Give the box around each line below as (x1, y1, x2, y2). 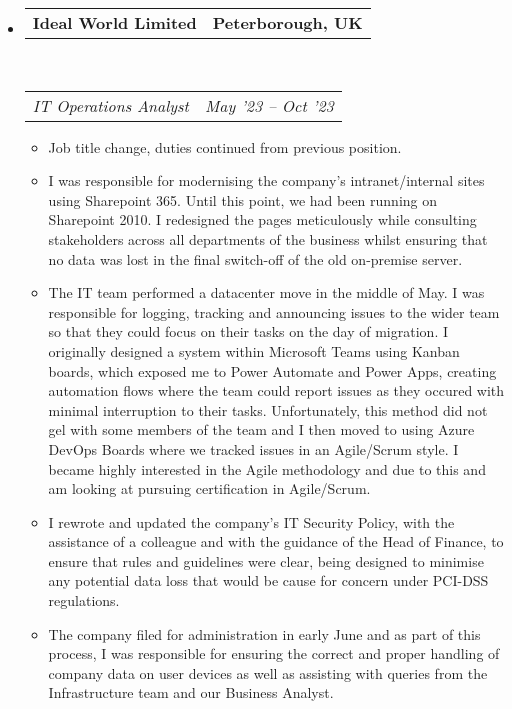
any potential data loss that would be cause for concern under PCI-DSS (48, 570, 489, 591)
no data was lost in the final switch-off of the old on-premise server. (48, 248, 463, 269)
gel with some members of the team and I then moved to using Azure (48, 419, 475, 440)
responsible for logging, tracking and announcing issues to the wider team (48, 301, 500, 322)
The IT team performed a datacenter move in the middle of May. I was (48, 282, 485, 303)
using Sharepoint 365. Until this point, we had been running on (48, 189, 438, 210)
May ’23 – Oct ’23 (204, 93, 334, 117)
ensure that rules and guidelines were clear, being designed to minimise (48, 550, 484, 571)
